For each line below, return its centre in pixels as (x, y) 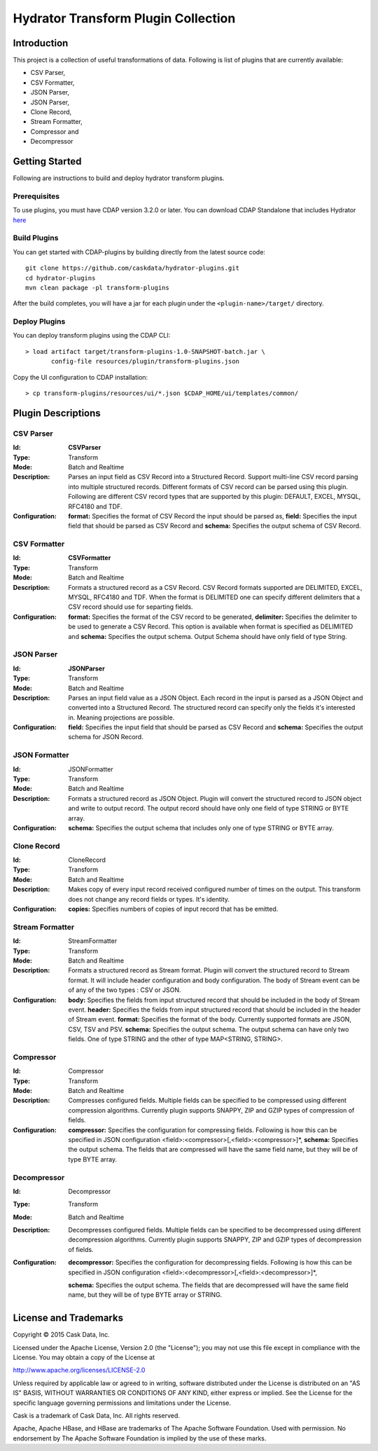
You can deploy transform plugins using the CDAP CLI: (92, 336)
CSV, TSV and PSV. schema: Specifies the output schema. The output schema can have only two (209, 1029)
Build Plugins (36, 238)
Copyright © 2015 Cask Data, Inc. (61, 1335)
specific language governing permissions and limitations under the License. (122, 1403)
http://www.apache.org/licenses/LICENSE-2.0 (79, 1370)
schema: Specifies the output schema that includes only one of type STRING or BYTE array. (201, 827)
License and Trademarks (68, 1318)
